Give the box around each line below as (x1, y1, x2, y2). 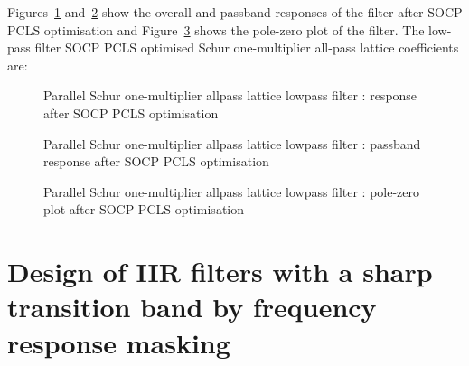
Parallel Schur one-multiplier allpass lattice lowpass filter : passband (43, 134, 421, 153)
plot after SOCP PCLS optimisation (43, 200, 245, 219)
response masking (7, 324, 230, 361)
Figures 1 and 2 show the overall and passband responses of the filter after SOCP (7, 3, 463, 21)
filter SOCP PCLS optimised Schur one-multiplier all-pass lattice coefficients (34, 38, 459, 57)
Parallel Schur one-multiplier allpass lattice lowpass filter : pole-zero (43, 182, 420, 201)
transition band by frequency (7, 288, 377, 325)
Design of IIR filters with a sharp (7, 253, 433, 290)
